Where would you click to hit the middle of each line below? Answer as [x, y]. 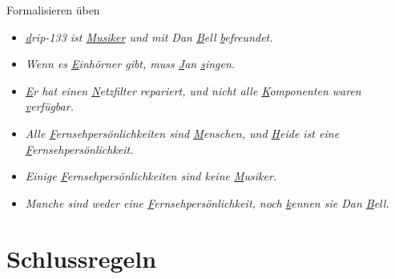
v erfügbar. [49, 106]
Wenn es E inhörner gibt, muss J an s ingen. [130, 64]
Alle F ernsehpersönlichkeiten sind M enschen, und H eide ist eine [182, 133]
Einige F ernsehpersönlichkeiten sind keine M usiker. [151, 176]
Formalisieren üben [53, 10]
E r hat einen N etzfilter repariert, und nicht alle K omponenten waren [193, 90]
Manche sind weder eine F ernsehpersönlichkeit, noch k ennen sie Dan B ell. [207, 202]
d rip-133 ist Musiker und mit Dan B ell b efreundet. [149, 36]
